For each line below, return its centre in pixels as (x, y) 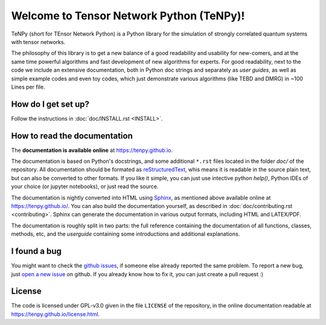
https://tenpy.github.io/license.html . (55, 314)
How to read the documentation (72, 136)
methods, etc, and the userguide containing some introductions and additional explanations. (126, 234)
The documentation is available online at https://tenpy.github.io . (92, 150)
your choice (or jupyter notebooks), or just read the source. (85, 186)
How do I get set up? (50, 104)
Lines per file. (28, 87)
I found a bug (36, 251)
